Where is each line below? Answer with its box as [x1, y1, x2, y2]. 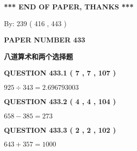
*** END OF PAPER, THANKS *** [4, 1, 134, 11]
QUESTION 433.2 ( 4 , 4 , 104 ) [4, 96, 116, 106]
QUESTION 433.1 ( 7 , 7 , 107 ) [4, 68, 116, 78]
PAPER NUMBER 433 [4, 35, 85, 45]
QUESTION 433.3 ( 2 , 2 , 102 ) [4, 124, 116, 135]
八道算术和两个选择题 [4, 51, 73, 61]
